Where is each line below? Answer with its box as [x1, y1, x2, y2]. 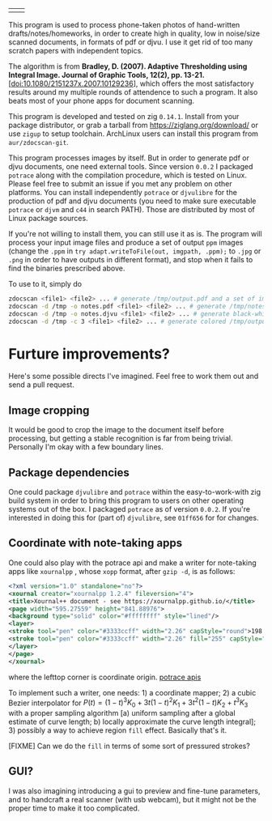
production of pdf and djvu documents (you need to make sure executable [8, 196, 257, 206]
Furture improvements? [8, 344, 170, 363]
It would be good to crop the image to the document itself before [8, 425, 224, 435]
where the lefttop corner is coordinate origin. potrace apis [8, 672, 202, 682]
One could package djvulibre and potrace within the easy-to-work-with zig [8, 487, 261, 497]
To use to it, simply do [8, 279, 83, 288]
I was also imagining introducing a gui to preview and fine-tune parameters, [8, 785, 261, 796]
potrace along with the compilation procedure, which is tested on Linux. [8, 170, 248, 180]
